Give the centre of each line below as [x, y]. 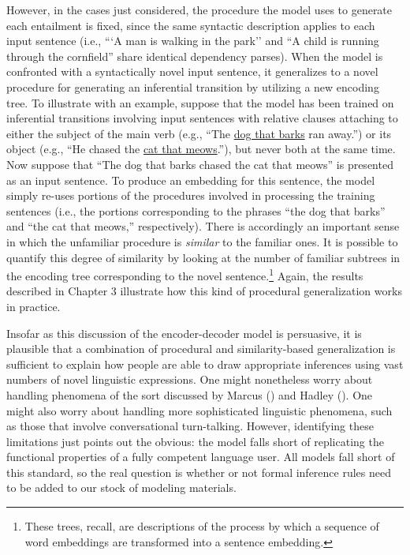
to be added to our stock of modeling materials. [121, 487]
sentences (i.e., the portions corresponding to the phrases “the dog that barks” [196, 210]
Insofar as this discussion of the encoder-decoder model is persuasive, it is [184, 333]
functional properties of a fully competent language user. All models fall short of [201, 457]
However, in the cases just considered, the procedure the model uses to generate [199, 9]
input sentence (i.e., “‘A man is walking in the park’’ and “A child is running [193, 41]
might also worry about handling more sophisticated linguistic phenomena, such [199, 410]
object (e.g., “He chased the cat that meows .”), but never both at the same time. [201, 149]
